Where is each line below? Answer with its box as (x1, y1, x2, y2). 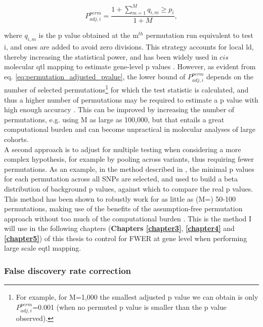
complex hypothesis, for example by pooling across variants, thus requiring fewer (4, 154, 254, 164)
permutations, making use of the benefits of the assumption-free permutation (4, 203, 243, 214)
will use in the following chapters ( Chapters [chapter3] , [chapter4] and (4, 223, 235, 233)
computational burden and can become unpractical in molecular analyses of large (4, 124, 255, 134)
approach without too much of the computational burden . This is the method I (4, 213, 252, 223)
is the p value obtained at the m (38, 30, 139, 40)
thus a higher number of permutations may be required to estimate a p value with (4, 94, 258, 105)
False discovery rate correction (4, 264, 131, 276)
